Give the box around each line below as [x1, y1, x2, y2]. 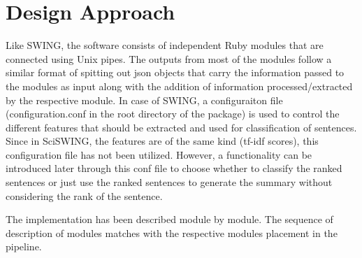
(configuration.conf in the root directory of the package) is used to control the [6, 106, 340, 121]
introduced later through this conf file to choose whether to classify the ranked [6, 161, 342, 175]
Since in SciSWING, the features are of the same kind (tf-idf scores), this [6, 134, 319, 148]
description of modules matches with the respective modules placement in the [6, 225, 338, 240]
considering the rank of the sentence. [6, 188, 163, 203]
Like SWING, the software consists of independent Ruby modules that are [6, 38, 324, 52]
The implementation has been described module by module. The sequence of [6, 212, 333, 227]
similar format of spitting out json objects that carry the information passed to [6, 65, 345, 80]
